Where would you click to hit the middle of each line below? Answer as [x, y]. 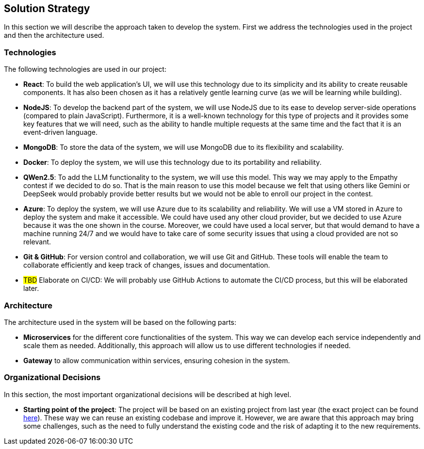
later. [31, 289]
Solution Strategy [47, 8]
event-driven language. [61, 132]
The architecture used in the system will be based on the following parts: [120, 322]
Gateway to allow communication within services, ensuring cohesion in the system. [157, 360]
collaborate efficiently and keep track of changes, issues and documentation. [147, 265]
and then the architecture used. [54, 35]
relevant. [37, 242]
